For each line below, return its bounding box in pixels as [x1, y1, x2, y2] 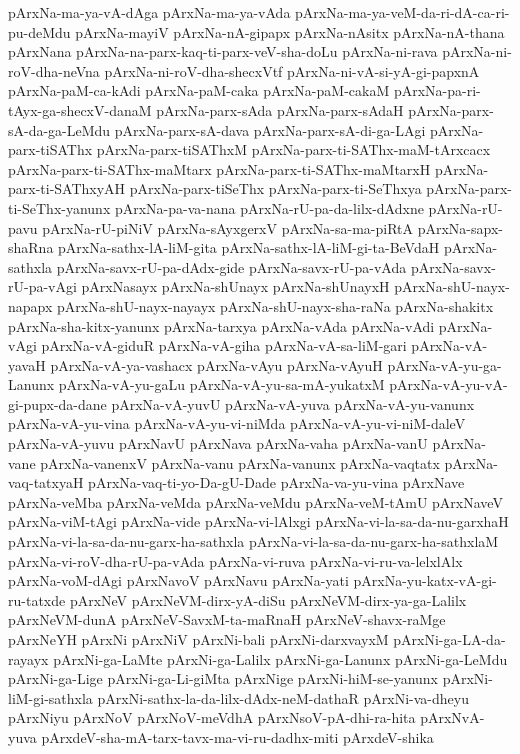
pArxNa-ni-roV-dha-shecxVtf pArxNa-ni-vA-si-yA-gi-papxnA [104, 60, 480, 81]
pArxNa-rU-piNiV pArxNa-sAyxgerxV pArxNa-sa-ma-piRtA [42, 217, 414, 238]
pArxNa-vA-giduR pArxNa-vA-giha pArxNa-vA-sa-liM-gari [41, 335, 407, 356]
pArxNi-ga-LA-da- [393, 629, 506, 649]
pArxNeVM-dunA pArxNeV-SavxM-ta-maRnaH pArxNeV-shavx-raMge [8, 609, 446, 630]
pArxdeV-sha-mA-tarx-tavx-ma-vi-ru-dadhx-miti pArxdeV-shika [41, 726, 434, 747]
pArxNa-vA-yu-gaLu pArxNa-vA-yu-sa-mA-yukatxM [58, 374, 385, 395]
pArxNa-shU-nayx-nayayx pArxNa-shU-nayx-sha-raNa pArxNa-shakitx [57, 295, 494, 316]
